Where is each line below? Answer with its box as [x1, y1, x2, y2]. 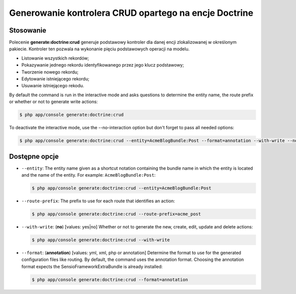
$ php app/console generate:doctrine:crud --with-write [32, 237, 170, 243]
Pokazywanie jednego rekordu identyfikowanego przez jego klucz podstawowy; [21, 62, 185, 68]
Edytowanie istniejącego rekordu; [21, 76, 90, 82]
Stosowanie [9, 26, 46, 35]
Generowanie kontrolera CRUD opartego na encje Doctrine [9, 7, 254, 18]
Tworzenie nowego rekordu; [21, 69, 79, 75]
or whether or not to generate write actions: [9, 99, 98, 105]
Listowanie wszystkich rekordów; [21, 55, 89, 61]
